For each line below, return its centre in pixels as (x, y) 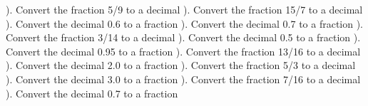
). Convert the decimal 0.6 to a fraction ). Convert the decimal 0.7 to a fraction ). (185, 23)
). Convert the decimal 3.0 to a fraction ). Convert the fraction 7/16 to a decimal (183, 79)
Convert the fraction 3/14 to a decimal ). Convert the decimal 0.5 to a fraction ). (183, 37)
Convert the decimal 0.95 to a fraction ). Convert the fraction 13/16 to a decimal (183, 51)
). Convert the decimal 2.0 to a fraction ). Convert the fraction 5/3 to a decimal (181, 65)
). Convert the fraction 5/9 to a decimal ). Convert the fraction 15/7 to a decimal (184, 9)
